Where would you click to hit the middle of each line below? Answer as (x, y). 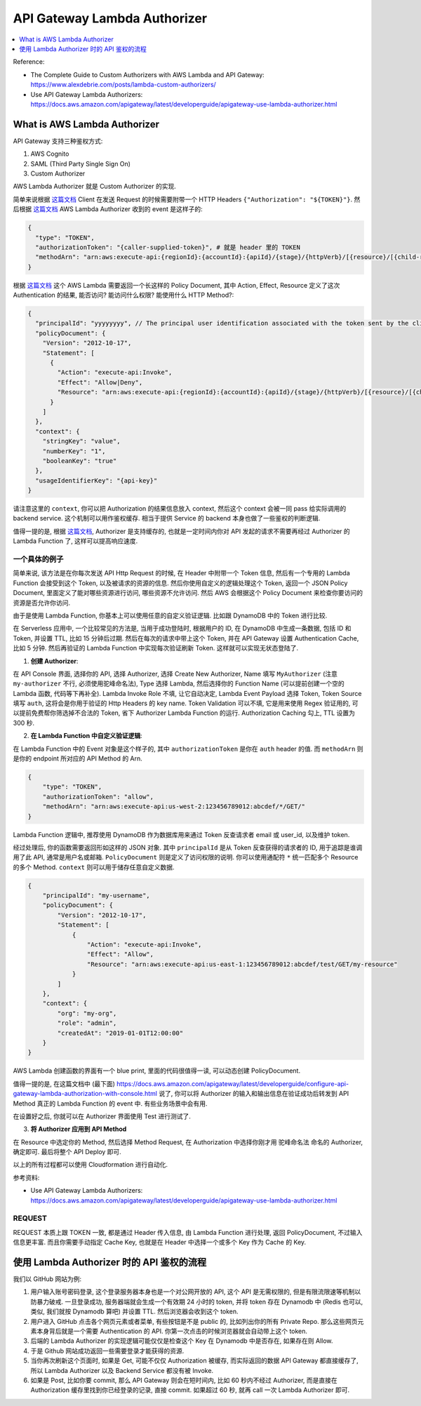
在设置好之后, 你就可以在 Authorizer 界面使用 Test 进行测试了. (102, 1116)
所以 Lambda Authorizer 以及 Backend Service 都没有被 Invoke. (122, 1370)
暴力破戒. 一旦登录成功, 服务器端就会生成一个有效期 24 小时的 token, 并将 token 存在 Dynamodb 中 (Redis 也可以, (200, 1301)
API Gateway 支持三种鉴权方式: (58, 141)
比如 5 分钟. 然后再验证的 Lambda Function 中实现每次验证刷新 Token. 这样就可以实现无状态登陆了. (156, 648)
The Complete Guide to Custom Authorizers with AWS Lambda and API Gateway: (147, 74)
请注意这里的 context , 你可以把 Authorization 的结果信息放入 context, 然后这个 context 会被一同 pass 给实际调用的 (180, 509)
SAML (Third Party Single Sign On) (81, 163)
